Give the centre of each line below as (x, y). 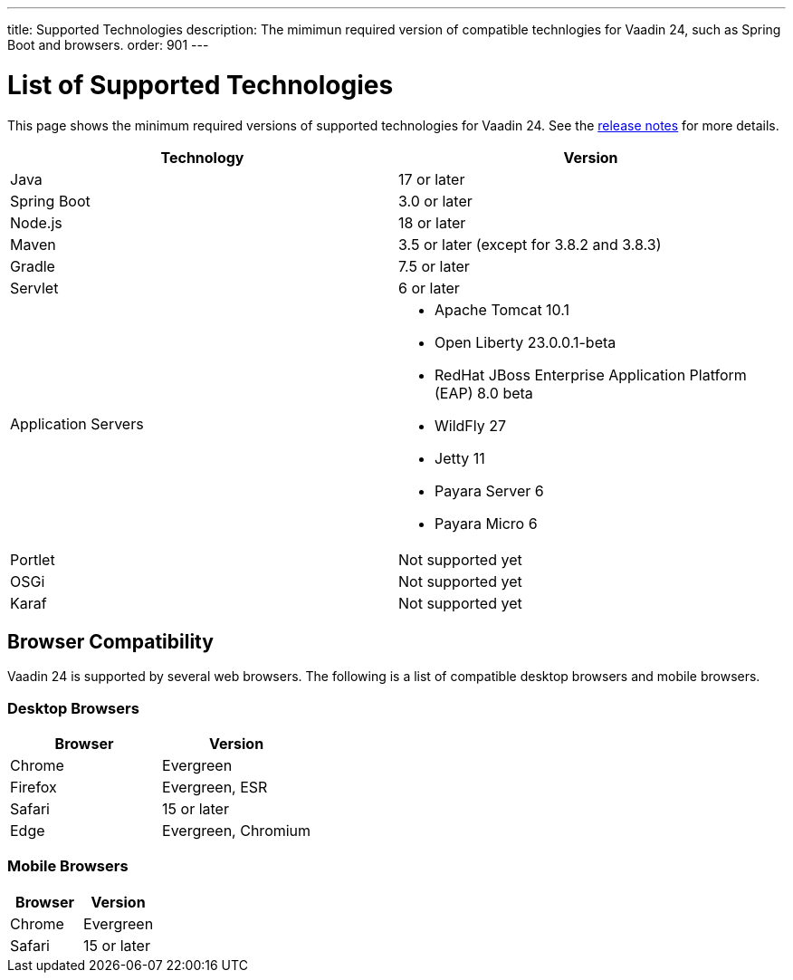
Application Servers (77, 423)
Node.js (36, 222)
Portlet (33, 559)
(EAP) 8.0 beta (484, 393)
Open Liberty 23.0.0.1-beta (525, 342)
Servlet (34, 288)
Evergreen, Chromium (237, 831)
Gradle (33, 266)
